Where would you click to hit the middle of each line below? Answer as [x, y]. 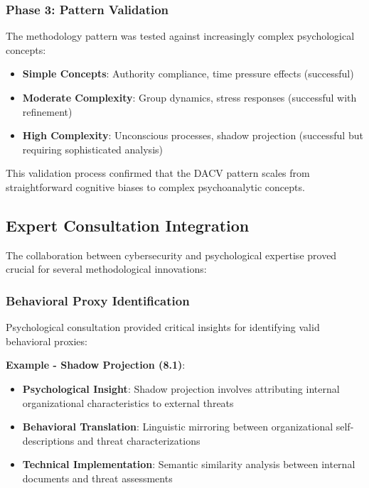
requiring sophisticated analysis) [92, 149]
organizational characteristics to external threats [128, 402]
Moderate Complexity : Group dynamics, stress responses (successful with [189, 97]
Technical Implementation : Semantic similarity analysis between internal [189, 464]
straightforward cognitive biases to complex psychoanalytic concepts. [155, 186]
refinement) [47, 111]
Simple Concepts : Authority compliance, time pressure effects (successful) [188, 74]
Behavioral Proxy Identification [98, 300]
